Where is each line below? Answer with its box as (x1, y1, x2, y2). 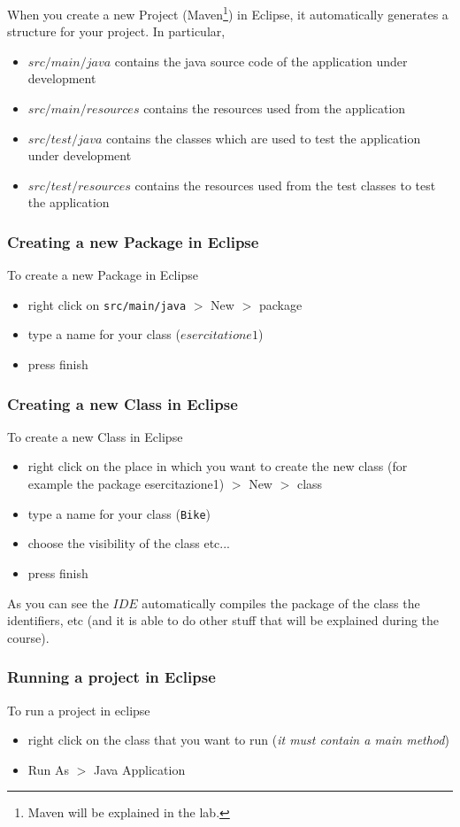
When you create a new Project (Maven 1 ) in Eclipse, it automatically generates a (7, 3, 448, 23)
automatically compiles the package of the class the (142, 593, 420, 612)
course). (7, 628, 50, 646)
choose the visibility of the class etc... (27, 534, 230, 553)
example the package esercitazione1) (27, 475, 225, 493)
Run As (27, 760, 69, 778)
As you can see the (7, 593, 109, 612)
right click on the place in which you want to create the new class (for (27, 457, 408, 475)
